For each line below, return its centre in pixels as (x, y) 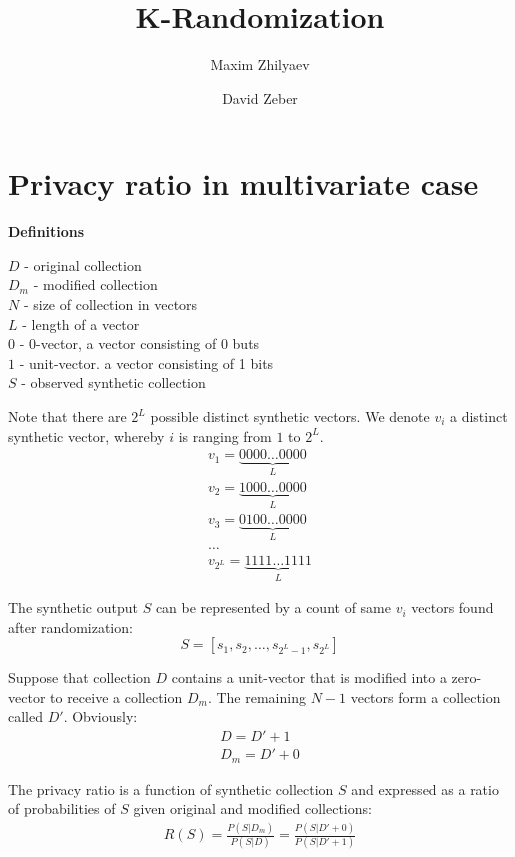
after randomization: (70, 626)
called (25, 716)
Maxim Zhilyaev (260, 64)
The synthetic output (73, 607)
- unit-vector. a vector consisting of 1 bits (146, 362)
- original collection (83, 264)
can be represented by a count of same (273, 607)
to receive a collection (116, 696)
